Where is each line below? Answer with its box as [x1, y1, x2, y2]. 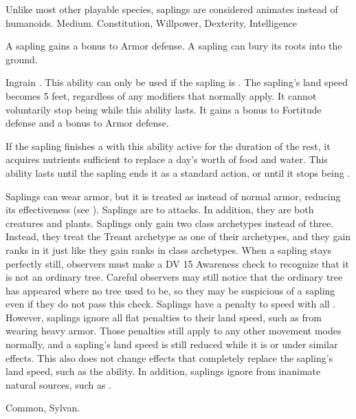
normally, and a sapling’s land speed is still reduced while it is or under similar [5, 337, 338, 352]
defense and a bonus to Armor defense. [5, 116, 169, 130]
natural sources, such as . [5, 377, 111, 391]
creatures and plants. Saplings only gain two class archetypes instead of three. [5, 215, 334, 230]
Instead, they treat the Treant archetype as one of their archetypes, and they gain [5, 229, 351, 244]
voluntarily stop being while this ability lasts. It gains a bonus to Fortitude [5, 102, 322, 116]
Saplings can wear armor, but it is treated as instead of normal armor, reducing [5, 189, 341, 203]
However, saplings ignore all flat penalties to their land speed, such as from [5, 310, 322, 324]
